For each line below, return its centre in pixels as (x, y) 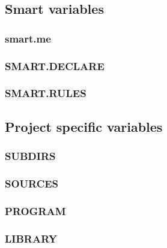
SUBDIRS (30, 156)
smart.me (28, 38)
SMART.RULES (46, 93)
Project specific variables (84, 126)
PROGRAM (35, 211)
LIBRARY (31, 238)
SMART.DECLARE (55, 66)
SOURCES (32, 183)
